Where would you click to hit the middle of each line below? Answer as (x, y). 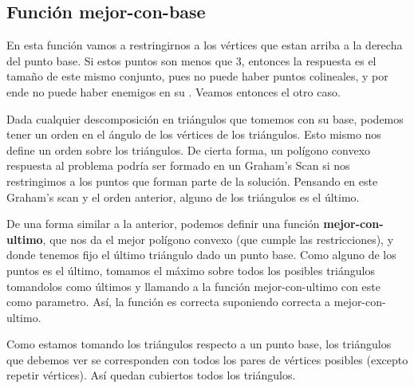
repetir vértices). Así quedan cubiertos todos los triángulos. (151, 375)
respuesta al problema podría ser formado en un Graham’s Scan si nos (178, 165)
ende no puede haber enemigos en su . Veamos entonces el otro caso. (173, 91)
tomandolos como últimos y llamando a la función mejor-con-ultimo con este (193, 286)
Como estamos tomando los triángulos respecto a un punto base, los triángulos (199, 344)
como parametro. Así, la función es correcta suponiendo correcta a (169, 302)
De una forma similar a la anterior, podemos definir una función (163, 224)
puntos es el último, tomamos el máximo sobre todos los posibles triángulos (191, 270)
